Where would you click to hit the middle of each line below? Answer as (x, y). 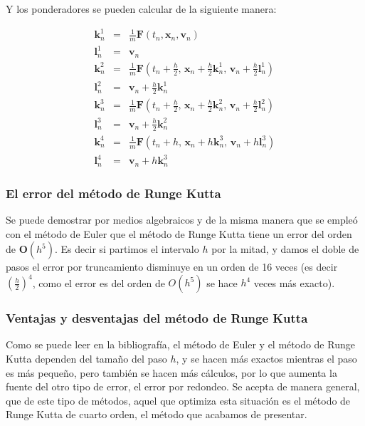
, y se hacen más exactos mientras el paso (266, 359)
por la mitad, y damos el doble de (285, 249)
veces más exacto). (294, 282)
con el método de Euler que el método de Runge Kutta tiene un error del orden (179, 233)
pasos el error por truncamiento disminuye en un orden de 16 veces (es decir (172, 267)
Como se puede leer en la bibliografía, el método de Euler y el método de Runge (180, 344)
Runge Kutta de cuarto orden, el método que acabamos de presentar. (157, 414)
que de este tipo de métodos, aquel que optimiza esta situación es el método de (178, 400)
